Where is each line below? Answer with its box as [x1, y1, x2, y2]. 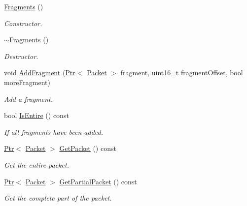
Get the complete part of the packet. [4, 193, 112, 203]
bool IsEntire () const [4, 110, 69, 120]
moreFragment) [4, 77, 50, 87]
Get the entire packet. [4, 159, 69, 170]
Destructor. [4, 51, 38, 61]
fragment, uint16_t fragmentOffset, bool [120, 67, 243, 78]
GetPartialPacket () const [59, 176, 137, 186]
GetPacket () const [59, 143, 116, 153]
